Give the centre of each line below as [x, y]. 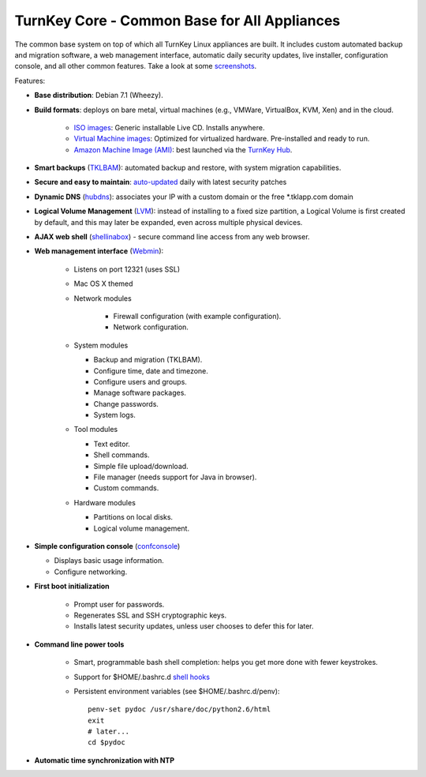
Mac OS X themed [103, 283]
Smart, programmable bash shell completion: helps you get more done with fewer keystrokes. [226, 663]
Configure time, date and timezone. [151, 370]
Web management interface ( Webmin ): [99, 251]
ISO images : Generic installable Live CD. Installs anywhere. [169, 127]
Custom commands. [126, 488]
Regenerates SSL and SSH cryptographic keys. [150, 615]
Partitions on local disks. [133, 517]
